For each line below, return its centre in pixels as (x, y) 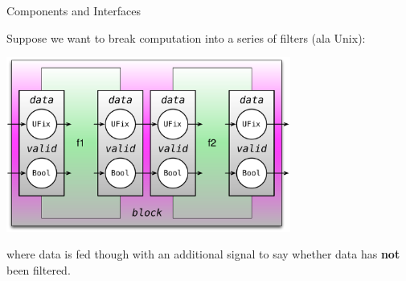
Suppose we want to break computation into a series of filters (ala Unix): (186, 37)
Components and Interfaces (74, 10)
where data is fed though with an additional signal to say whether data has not (203, 254)
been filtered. (39, 269)
